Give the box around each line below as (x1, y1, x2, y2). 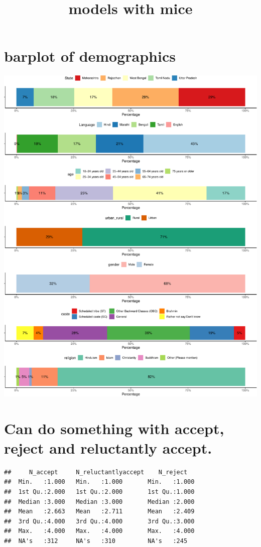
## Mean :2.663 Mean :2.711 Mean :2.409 (4, 508, 195, 515)
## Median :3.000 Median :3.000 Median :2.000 (4, 498, 195, 505)
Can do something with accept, (4, 418, 224, 438)
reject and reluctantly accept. (4, 437, 212, 458)
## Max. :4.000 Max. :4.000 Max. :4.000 (4, 527, 195, 535)
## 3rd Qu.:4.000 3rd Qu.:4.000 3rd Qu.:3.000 (4, 517, 195, 525)
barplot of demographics (4, 46, 176, 66)
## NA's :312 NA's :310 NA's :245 (4, 537, 188, 544)
